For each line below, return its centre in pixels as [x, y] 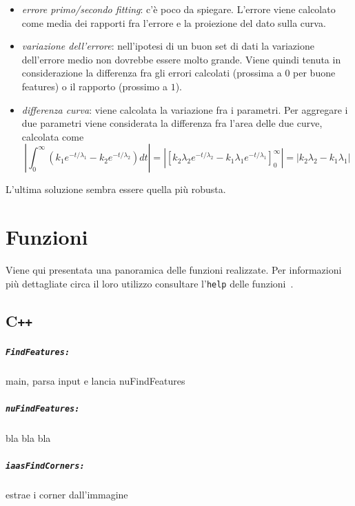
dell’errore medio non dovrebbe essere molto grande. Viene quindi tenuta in [181, 59]
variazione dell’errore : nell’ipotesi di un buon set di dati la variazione [168, 46]
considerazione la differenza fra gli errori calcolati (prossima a [152, 73]
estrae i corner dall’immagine [67, 494]
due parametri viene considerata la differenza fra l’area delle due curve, [172, 123]
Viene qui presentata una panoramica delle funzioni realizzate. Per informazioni [174, 270]
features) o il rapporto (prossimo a [94, 86]
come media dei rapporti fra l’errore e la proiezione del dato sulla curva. [174, 22]
